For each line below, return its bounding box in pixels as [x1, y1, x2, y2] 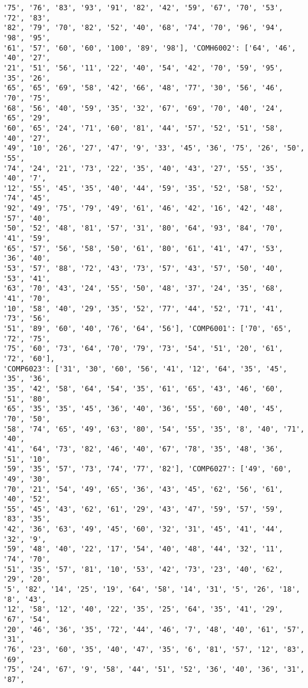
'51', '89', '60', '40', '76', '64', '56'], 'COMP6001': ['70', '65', [3, 324, 292, 333]
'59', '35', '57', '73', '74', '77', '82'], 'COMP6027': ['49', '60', [3, 465, 292, 474]
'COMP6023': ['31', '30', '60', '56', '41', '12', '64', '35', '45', [3, 364, 288, 373]
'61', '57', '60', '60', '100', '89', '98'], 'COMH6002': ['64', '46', [3, 43, 296, 52]
